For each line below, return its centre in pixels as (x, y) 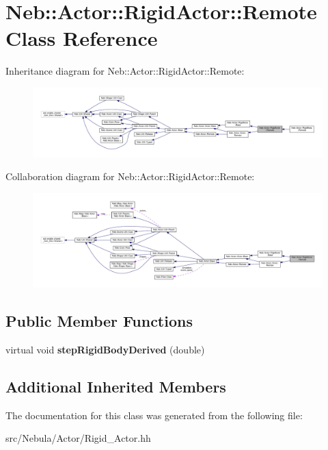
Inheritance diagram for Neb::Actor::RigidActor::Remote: (125, 71)
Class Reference (82, 38)
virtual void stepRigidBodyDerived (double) (105, 350)
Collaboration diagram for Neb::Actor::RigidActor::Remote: (130, 176)
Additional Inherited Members (116, 387)
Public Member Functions (99, 321)
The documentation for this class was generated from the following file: (154, 415)
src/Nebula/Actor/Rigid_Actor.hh (78, 438)
